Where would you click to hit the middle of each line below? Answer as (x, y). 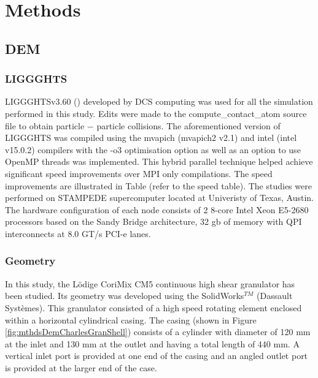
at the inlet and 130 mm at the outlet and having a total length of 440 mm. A (152, 343)
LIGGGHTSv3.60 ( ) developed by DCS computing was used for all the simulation (159, 101)
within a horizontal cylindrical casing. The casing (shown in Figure (131, 319)
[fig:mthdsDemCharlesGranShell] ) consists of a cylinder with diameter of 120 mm (158, 332)
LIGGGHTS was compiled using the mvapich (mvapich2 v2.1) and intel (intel (151, 138)
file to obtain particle (45, 125)
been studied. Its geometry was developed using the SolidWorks (125, 296)
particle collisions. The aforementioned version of (188, 125)
